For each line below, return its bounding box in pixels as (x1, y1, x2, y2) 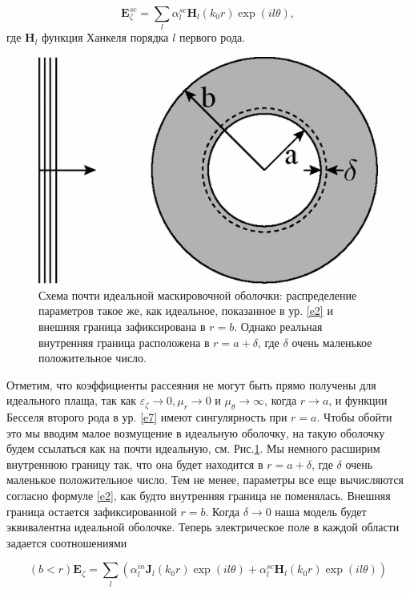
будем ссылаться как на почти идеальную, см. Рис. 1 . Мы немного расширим (6, 440, 380, 457)
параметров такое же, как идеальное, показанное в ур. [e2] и (38, 302, 333, 319)
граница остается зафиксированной (6, 502, 177, 519)
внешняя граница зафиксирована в (38, 317, 206, 334)
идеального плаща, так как (6, 392, 137, 409)
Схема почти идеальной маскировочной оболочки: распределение (38, 286, 357, 303)
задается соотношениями (6, 534, 127, 551)
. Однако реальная (234, 317, 323, 334)
